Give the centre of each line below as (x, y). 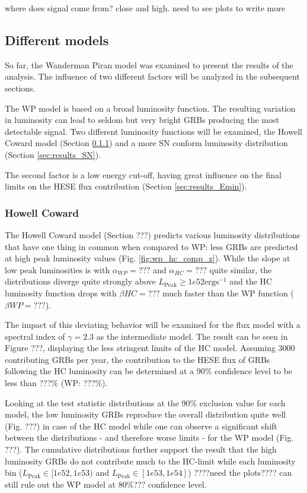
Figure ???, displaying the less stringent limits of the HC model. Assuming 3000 (150, 348)
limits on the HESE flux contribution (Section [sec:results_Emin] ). (126, 186)
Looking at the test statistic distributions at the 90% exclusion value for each (145, 402)
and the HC (251, 281)
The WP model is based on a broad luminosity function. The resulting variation (150, 108)
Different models (57, 39)
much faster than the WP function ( (228, 293)
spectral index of (35, 336)
